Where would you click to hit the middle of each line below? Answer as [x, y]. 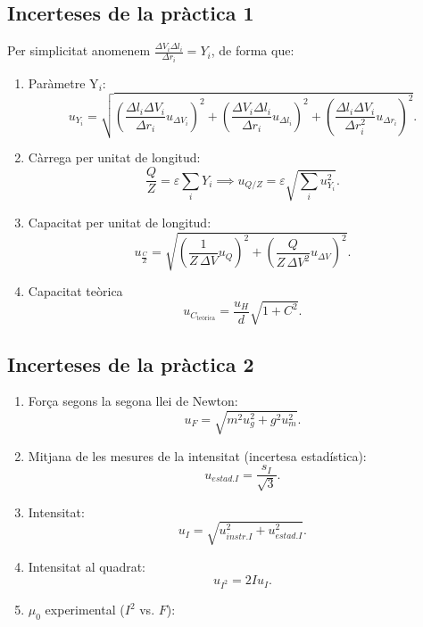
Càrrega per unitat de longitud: [114, 157]
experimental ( [85, 610]
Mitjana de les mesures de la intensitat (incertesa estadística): [197, 455]
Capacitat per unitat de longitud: [120, 222]
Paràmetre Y [63, 82]
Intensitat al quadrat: [87, 566]
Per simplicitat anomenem [79, 50]
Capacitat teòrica [75, 291]
